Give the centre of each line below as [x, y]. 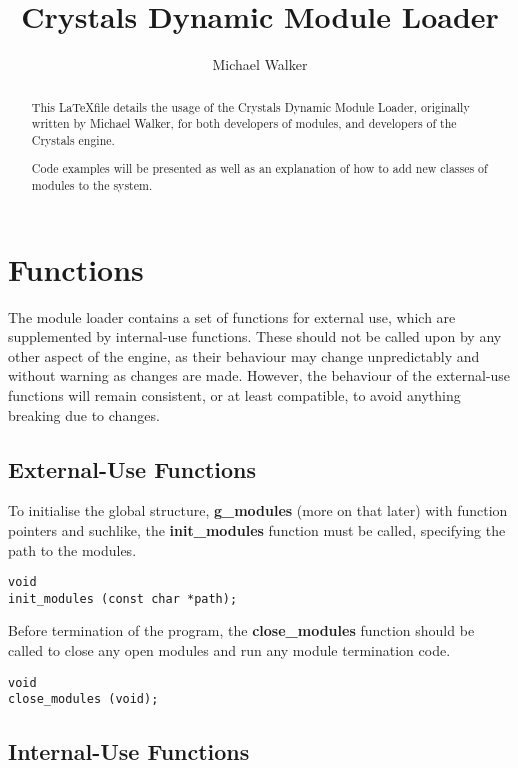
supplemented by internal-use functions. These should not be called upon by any [255, 336]
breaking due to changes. [84, 414]
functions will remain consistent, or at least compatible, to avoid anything [234, 395]
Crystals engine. [73, 139]
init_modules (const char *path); [123, 598]
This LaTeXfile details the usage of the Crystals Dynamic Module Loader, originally [250, 106]
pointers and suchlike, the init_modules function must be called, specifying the [257, 529]
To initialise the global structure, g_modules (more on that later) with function [258, 510]
